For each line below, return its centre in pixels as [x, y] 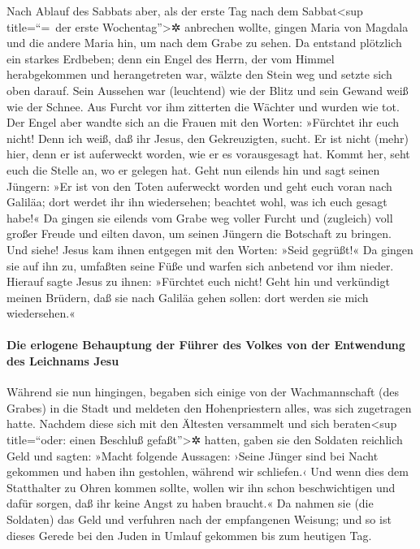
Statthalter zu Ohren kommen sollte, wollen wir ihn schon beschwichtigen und [201, 487]
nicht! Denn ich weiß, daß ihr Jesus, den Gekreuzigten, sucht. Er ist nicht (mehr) [208, 138]
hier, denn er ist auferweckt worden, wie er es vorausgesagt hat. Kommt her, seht [208, 154]
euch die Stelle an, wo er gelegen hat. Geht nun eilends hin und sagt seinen [193, 169]
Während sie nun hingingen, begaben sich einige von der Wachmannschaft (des [203, 392]
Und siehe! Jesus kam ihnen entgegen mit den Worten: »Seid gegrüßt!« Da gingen [210, 249]
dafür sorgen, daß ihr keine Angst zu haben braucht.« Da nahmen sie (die [190, 503]
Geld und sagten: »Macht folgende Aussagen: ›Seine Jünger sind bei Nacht [193, 455]
